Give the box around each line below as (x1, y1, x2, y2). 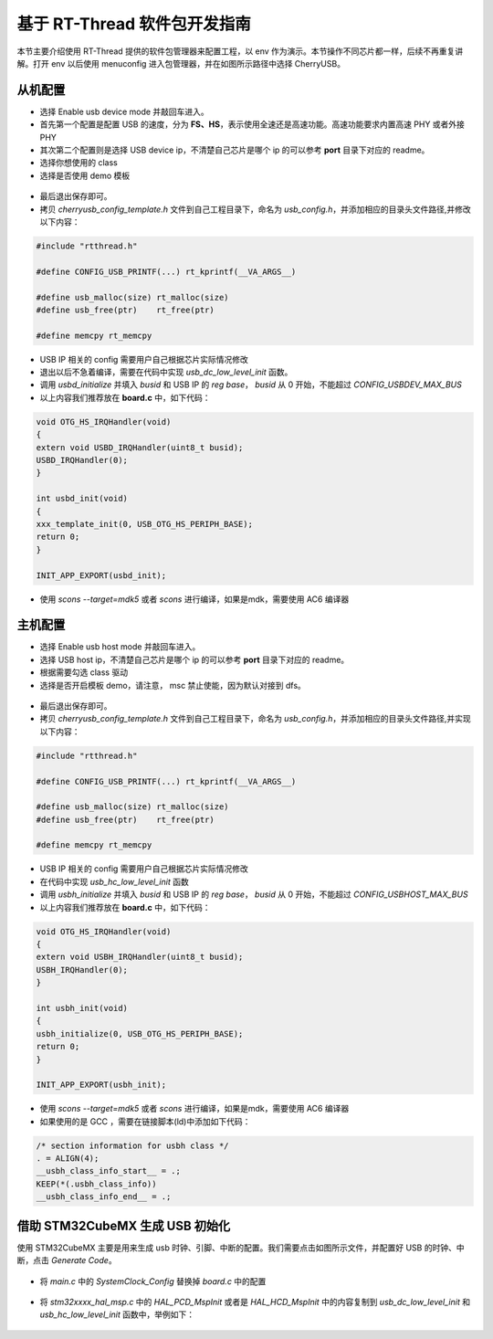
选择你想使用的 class (39, 157, 118, 168)
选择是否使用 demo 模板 (39, 170, 131, 181)
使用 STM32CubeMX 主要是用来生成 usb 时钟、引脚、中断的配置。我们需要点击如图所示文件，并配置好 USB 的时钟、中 (16, 1242, 465, 1253)
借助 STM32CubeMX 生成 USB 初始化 (16, 1218, 231, 1233)
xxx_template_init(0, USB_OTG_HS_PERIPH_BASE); (36, 519, 253, 529)
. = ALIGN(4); (36, 1154, 100, 1164)
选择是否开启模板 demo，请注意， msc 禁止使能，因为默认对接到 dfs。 (39, 680, 306, 691)
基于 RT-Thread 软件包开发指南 (16, 14, 251, 34)
